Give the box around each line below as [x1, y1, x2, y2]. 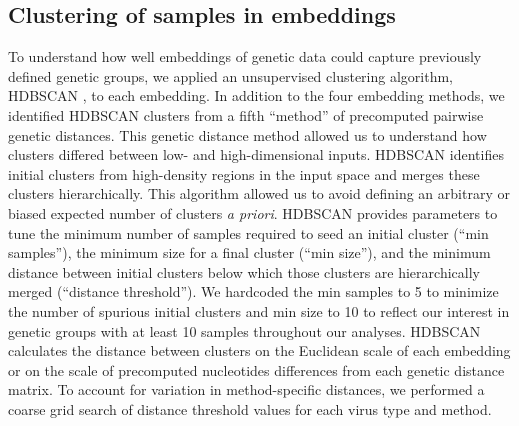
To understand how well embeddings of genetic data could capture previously [8, 46, 482, 67]
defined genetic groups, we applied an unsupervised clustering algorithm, [8, 65, 454, 86]
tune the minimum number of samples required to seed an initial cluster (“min [8, 222, 489, 243]
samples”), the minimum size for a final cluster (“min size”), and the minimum [8, 242, 491, 263]
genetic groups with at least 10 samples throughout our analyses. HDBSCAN [8, 320, 481, 341]
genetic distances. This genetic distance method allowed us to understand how [8, 124, 487, 145]
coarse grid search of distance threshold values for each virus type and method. [8, 398, 492, 419]
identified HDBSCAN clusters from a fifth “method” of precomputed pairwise [8, 104, 484, 125]
